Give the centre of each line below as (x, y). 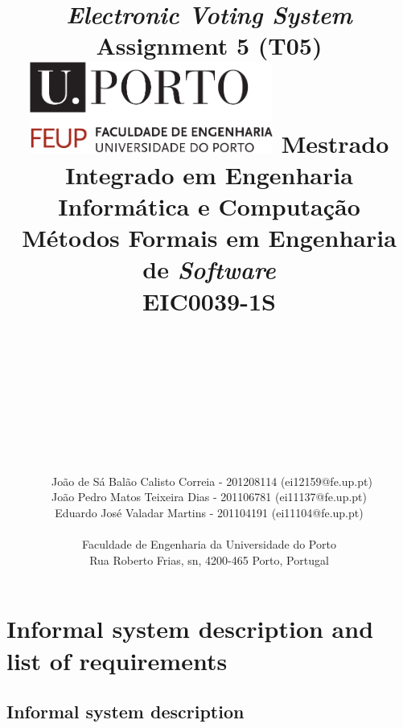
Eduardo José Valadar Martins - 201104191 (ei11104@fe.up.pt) (209, 513)
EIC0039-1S (209, 300)
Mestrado (335, 143)
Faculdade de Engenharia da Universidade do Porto (209, 544)
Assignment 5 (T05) (209, 45)
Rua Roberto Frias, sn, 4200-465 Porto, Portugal (209, 559)
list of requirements (117, 660)
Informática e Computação (209, 206)
